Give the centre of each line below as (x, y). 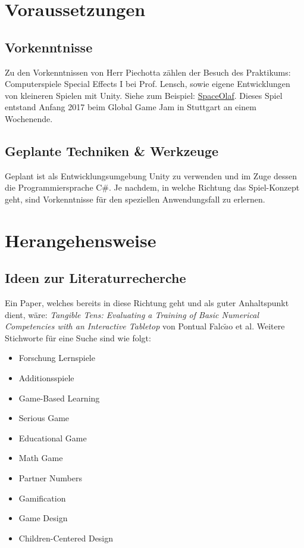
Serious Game (44, 418)
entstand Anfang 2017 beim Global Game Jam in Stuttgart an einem (131, 107)
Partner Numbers (50, 478)
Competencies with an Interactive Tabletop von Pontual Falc (115, 326)
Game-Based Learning (59, 398)
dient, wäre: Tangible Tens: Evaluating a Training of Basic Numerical (132, 314)
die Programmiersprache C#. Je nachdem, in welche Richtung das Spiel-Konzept (152, 187)
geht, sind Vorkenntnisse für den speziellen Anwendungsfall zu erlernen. (135, 199)
